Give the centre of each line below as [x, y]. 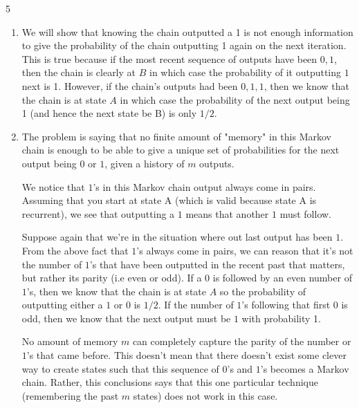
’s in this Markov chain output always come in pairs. [204, 186]
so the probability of [263, 291]
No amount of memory [70, 341]
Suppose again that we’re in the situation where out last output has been [177, 237]
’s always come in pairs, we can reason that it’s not [245, 250]
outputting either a [62, 305]
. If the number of [196, 305]
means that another [227, 213]
